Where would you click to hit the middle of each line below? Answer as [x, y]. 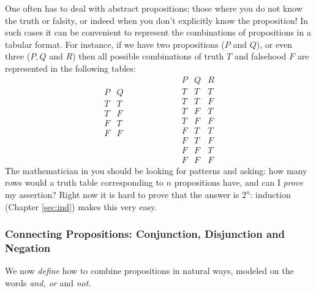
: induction [270, 195]
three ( [18, 56]
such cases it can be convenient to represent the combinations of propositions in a [158, 32]
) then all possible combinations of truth [148, 56]
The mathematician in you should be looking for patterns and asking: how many [156, 170]
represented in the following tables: [70, 68]
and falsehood [260, 56]
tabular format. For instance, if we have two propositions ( [115, 44]
